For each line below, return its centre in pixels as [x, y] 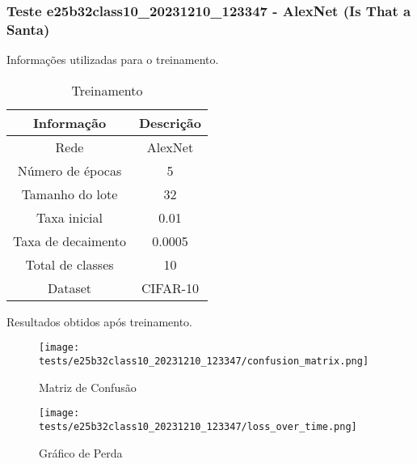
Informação [69, 122]
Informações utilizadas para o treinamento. [113, 60]
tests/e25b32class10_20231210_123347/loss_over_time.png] [198, 426]
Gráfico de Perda [81, 452]
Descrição [170, 122]
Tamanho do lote [69, 194]
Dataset [69, 287]
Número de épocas [69, 170]
